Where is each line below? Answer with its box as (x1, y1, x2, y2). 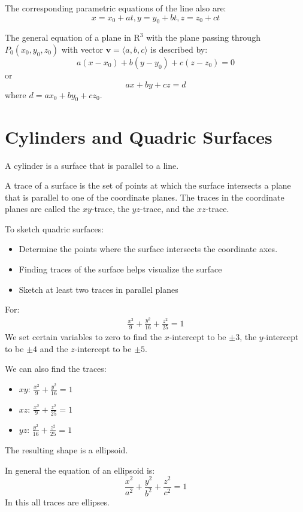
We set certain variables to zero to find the (5, 331, 162, 343)
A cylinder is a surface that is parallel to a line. (5, 159, 179, 171)
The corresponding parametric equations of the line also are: (5, 2, 226, 14)
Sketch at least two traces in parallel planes (19, 283, 178, 295)
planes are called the (5, 202, 80, 215)
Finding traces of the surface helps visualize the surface (19, 263, 222, 275)
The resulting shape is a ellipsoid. (5, 444, 128, 456)
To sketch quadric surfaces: (5, 222, 104, 235)
